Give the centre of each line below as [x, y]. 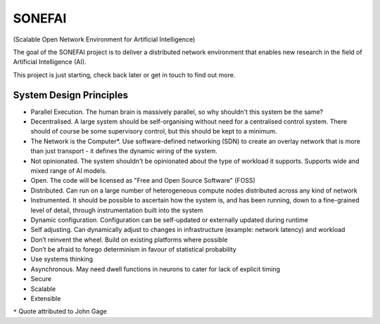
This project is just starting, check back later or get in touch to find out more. [124, 74]
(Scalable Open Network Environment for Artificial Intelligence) [104, 39]
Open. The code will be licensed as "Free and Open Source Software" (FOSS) [143, 181]
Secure [41, 279]
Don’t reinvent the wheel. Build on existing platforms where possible [129, 240]
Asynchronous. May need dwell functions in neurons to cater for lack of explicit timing [156, 269]
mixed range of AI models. [69, 170]
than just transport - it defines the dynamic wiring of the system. [124, 151]
